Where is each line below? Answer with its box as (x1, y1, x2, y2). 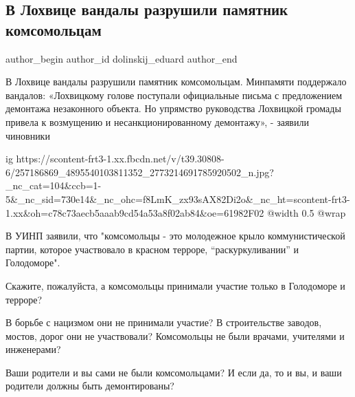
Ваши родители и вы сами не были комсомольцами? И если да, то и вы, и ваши (5, 365, 342, 379)
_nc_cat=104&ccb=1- (5, 178, 102, 193)
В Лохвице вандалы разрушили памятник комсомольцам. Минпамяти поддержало (5, 74, 347, 89)
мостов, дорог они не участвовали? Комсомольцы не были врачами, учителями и (5, 328, 345, 343)
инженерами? (5, 342, 61, 356)
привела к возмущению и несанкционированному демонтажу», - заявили (5, 114, 309, 129)
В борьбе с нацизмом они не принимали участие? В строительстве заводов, (5, 315, 322, 330)
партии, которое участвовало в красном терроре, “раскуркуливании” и (5, 242, 299, 256)
